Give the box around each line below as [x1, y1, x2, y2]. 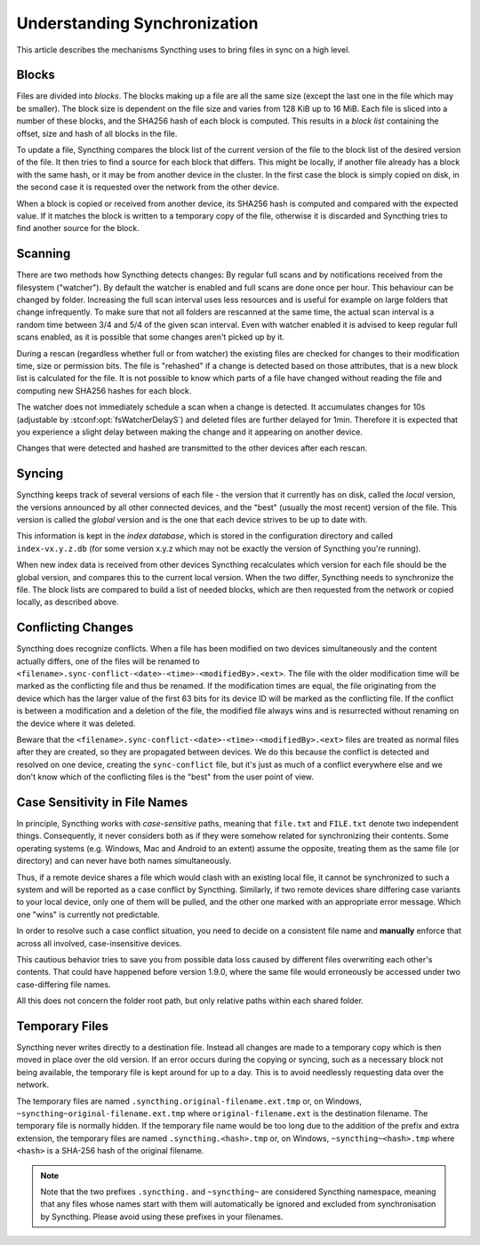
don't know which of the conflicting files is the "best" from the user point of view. [16, 771, 315, 782]
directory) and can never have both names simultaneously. [16, 856, 232, 866]
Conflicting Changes [16, 620, 133, 635]
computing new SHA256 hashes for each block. [16, 385, 192, 395]
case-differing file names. [16, 978, 111, 990]
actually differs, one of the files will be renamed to [16, 656, 200, 666]
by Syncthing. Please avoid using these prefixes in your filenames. [40, 1211, 284, 1222]
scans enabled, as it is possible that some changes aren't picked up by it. [16, 331, 284, 342]
